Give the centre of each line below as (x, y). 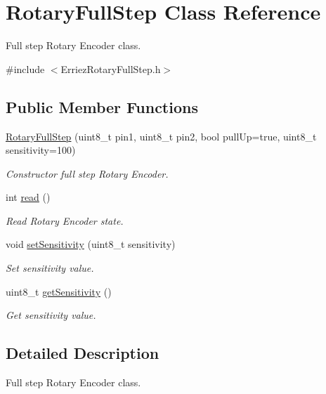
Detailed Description (83, 353)
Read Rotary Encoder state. (65, 220)
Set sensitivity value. (50, 268)
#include (25, 68)
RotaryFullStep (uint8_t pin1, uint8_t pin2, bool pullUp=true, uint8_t (161, 136)
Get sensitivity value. (51, 315)
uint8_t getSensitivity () (59, 291)
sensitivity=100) (41, 150)
